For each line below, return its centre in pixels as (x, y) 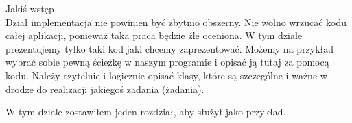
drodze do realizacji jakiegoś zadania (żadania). (105, 88)
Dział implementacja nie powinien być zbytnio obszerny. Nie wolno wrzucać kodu (176, 22)
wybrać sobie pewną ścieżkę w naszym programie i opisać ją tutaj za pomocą (167, 62)
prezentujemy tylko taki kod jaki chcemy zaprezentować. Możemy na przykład (170, 48)
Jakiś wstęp (30, 8)
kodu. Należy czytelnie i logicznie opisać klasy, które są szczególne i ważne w (166, 75)
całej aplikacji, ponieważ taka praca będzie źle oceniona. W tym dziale (154, 35)
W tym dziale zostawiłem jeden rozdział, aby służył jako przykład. (146, 112)
